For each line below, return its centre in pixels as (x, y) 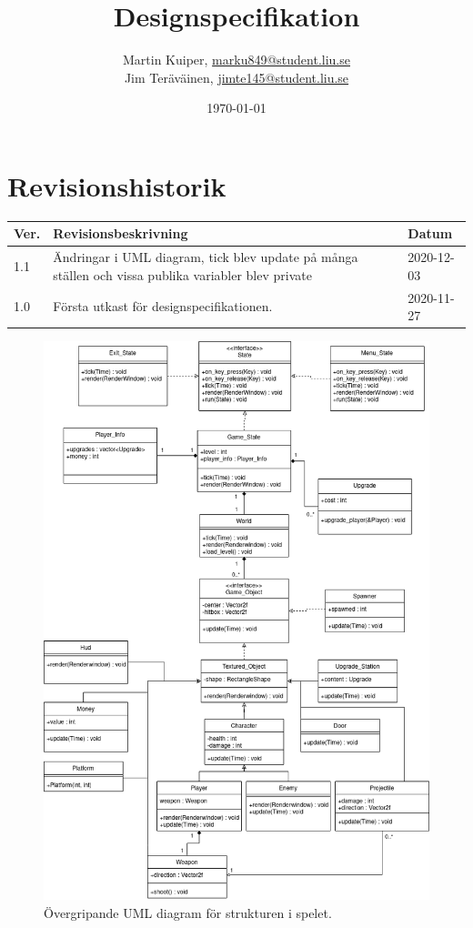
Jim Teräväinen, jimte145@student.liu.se (236, 77)
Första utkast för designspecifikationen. (163, 306)
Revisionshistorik (117, 185)
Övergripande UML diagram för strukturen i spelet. (188, 913)
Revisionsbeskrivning (121, 233)
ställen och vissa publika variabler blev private (182, 274)
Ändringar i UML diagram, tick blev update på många (206, 257)
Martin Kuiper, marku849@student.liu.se (236, 60)
